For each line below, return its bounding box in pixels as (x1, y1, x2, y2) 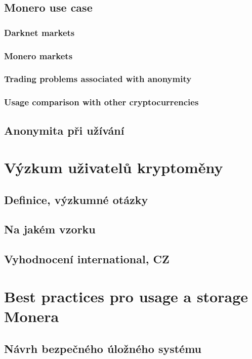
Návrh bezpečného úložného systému (4, 340, 202, 356)
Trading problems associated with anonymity (4, 72, 192, 85)
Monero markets (4, 49, 73, 62)
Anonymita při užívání (4, 122, 124, 138)
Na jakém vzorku (4, 221, 96, 237)
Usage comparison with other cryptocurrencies (4, 96, 199, 108)
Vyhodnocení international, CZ (4, 251, 170, 267)
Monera (4, 306, 59, 327)
